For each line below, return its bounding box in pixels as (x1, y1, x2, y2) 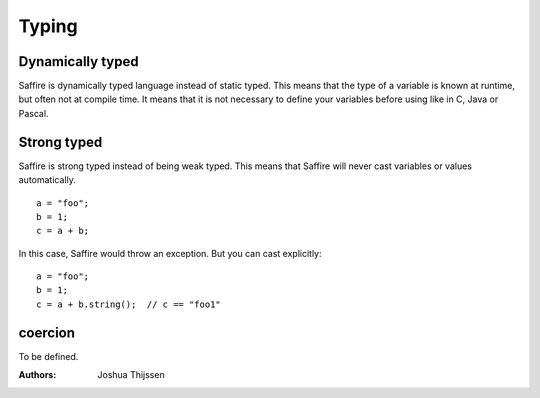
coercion (18, 324, 75, 341)
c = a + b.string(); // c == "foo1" (36, 298, 222, 310)
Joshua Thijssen (97, 369, 165, 381)
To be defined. (18, 350, 79, 362)
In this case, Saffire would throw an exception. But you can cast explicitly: (18, 247, 322, 259)
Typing (18, 15, 79, 37)
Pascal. (18, 107, 49, 119)
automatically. (18, 174, 77, 186)
